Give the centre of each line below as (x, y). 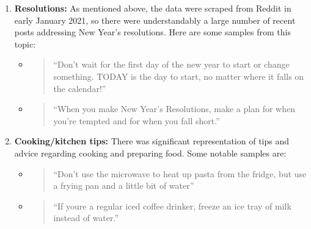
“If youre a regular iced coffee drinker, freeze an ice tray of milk (172, 206)
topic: (25, 44)
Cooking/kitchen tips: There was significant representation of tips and (152, 141)
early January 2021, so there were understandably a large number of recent (155, 20)
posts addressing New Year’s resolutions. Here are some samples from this (152, 32)
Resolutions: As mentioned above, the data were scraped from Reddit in (153, 8)
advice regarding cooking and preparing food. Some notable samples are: (150, 153)
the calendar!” (80, 88)
